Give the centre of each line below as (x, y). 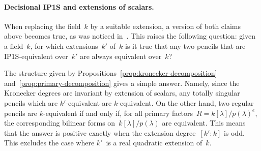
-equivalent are (89, 102)
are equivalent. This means (204, 123)
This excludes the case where (49, 143)
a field (14, 46)
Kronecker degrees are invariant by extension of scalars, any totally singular (122, 93)
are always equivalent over (121, 56)
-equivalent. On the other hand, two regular (186, 102)
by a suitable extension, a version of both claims (166, 26)
